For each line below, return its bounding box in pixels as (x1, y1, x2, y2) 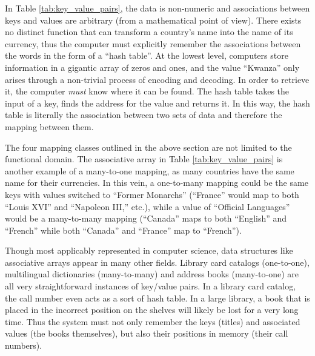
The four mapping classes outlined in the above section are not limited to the (5, 140, 292, 153)
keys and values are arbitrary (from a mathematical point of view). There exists (5, 13, 302, 26)
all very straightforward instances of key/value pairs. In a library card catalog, (5, 280, 296, 292)
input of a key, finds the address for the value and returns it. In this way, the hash (5, 96, 310, 109)
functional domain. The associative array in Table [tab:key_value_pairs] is (5, 153, 283, 165)
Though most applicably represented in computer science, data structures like (5, 244, 293, 257)
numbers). (5, 339, 42, 352)
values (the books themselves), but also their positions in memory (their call (5, 327, 288, 340)
